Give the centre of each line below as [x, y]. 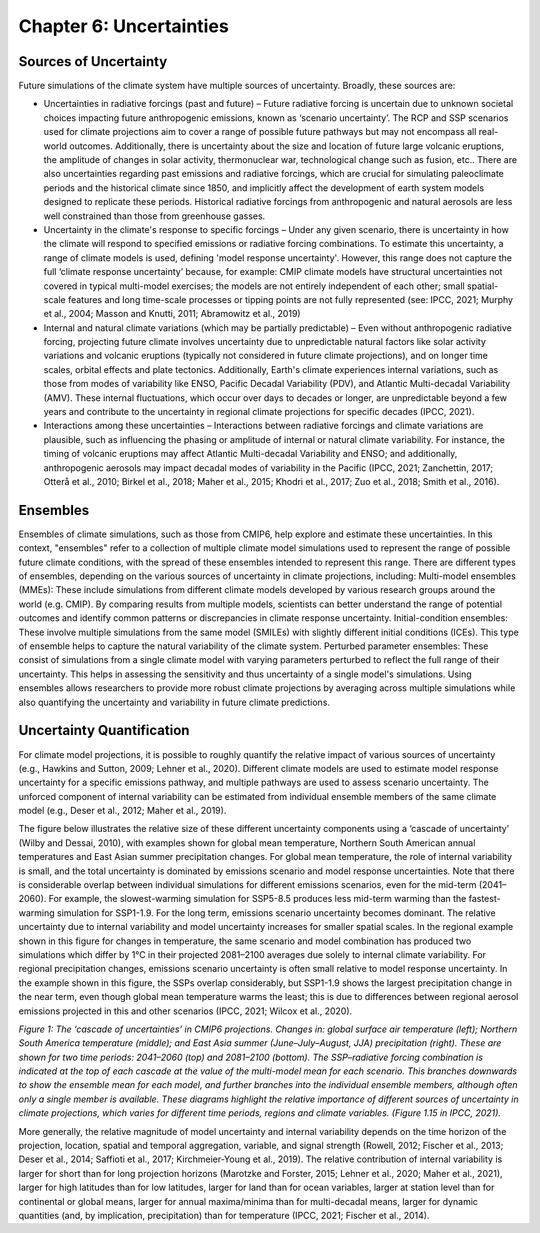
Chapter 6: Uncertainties [123, 26]
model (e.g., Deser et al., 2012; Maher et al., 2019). [122, 811]
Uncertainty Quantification [104, 730]
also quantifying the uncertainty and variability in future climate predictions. [174, 702]
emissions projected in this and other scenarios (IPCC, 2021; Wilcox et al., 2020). [185, 1011]
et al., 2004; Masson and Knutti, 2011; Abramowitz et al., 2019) [172, 314]
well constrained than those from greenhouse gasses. [154, 216]
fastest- [484, 899]
